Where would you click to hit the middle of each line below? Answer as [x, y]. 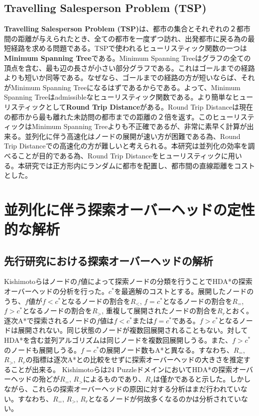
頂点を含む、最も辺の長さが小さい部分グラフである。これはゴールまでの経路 [129, 68]
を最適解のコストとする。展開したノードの [184, 291]
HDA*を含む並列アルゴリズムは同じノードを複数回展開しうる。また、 [118, 340]
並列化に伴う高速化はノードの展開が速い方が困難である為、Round [132, 136]
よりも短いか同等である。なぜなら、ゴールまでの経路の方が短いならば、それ [129, 77]
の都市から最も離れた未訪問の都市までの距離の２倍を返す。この [108, 116]
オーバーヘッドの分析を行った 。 [56, 291]
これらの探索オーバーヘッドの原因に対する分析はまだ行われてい [136, 389]
